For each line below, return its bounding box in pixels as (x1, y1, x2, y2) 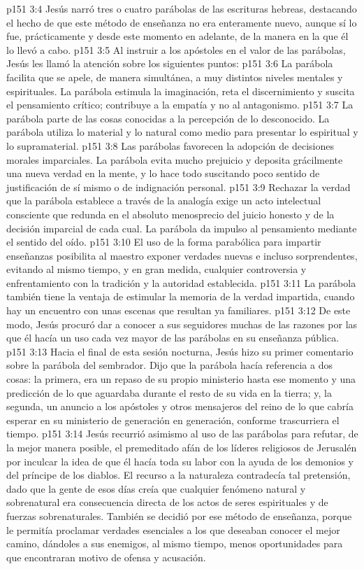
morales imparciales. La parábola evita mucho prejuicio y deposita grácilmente (6, 152, 343, 167)
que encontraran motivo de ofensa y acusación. (6, 549, 206, 564)
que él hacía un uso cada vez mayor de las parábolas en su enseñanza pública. (6, 330, 340, 345)
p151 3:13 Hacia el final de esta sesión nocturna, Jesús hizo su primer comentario (6, 344, 354, 358)
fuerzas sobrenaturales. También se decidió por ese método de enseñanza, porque (6, 508, 352, 523)
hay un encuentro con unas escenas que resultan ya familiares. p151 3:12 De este (6, 303, 351, 318)
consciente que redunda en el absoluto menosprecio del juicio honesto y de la (6, 206, 335, 221)
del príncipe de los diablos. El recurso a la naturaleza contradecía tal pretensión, (6, 468, 351, 482)
